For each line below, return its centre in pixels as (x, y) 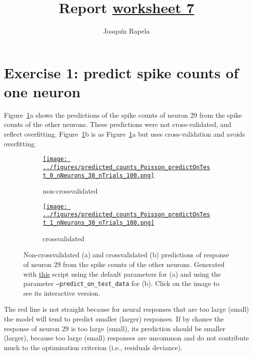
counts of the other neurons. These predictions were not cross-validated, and (118, 124)
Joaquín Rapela (126, 31)
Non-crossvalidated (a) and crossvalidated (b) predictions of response (126, 255)
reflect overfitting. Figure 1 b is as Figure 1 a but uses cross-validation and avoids (125, 134)
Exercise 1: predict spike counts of (121, 72)
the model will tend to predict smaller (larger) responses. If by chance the (114, 318)
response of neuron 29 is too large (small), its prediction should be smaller (115, 328)
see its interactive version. (62, 293)
